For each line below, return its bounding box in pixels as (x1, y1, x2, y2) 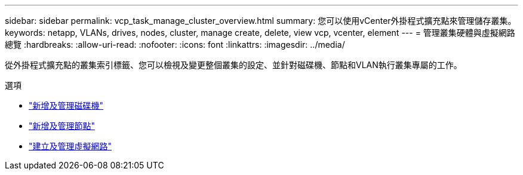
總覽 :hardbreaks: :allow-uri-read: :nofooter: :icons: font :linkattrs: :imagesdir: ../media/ (5, 39, 345, 50)
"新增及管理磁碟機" (29, 100, 104, 110)
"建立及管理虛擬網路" (29, 141, 112, 151)
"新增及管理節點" (29, 121, 96, 131)
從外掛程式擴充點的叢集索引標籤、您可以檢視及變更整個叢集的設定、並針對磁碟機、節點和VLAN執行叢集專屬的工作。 (5, 60, 462, 70)
